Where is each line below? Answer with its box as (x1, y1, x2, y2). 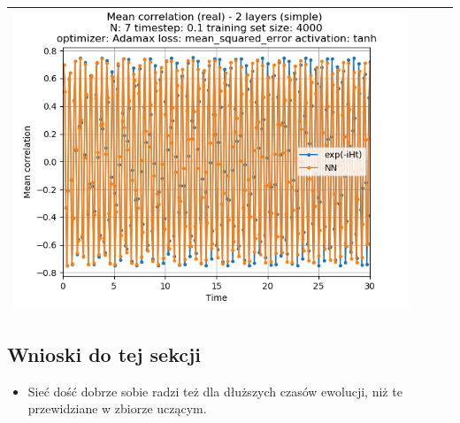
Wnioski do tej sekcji (7, 340, 202, 367)
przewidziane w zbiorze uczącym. (27, 399, 207, 418)
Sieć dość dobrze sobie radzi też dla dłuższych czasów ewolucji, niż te (27, 381, 402, 400)
